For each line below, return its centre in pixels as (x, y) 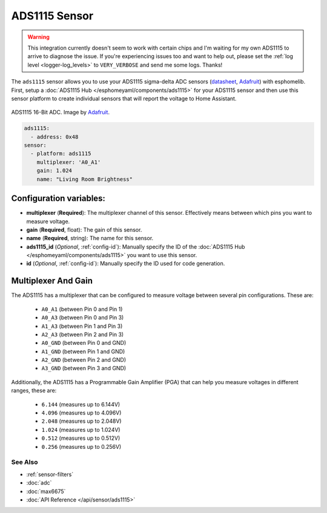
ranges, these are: (34, 391)
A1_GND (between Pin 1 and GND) (83, 351)
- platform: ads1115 (61, 154)
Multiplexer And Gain (52, 281)
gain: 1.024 (54, 171)
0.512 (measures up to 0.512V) (81, 438)
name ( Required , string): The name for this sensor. (90, 238)
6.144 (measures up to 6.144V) (81, 404)
